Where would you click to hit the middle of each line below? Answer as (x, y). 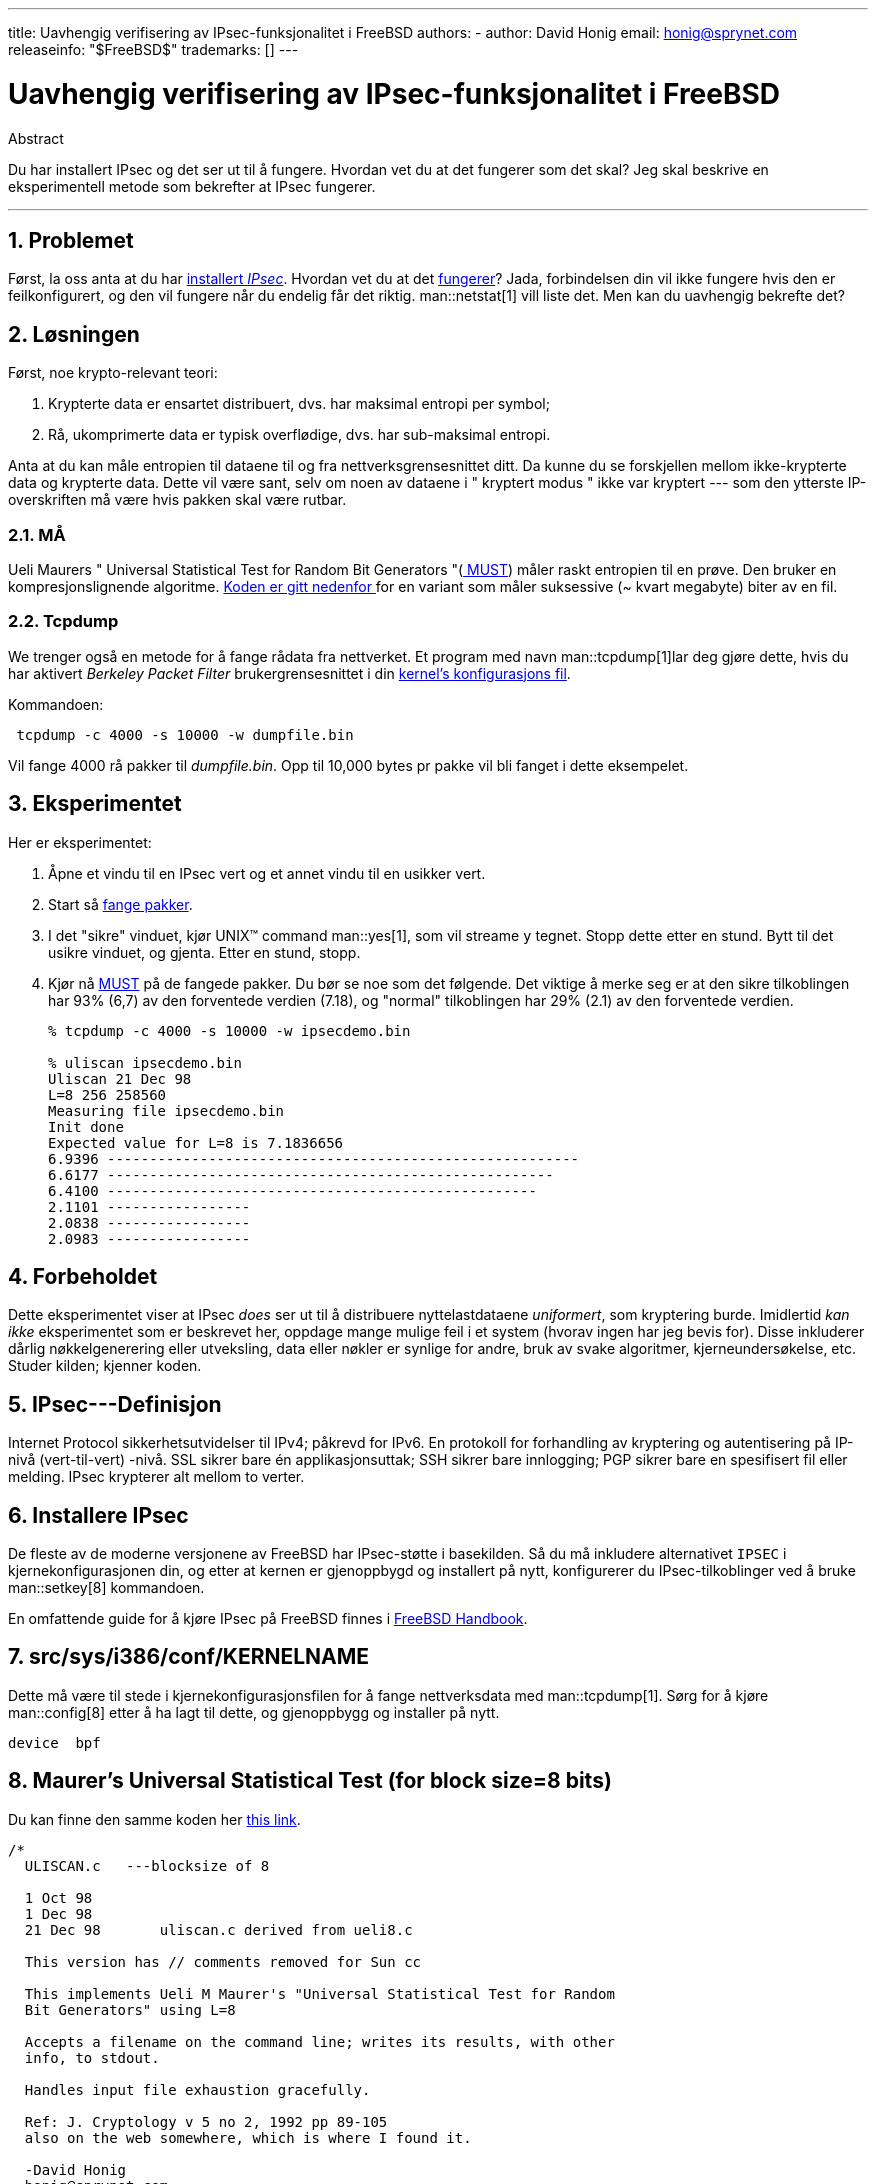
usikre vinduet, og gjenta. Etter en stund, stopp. (204, 952)
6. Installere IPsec (98, 1515)
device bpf (54, 1742)
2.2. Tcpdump (63, 621)
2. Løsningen (74, 334)
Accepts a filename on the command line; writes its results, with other (319, 2041)
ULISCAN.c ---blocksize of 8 (147, 1865)
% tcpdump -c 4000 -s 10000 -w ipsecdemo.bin (229, 1030)
